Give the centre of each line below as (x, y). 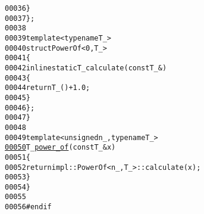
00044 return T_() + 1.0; (48, 88)
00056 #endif (28, 207)
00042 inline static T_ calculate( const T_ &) (86, 68)
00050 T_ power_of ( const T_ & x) (60, 148)
